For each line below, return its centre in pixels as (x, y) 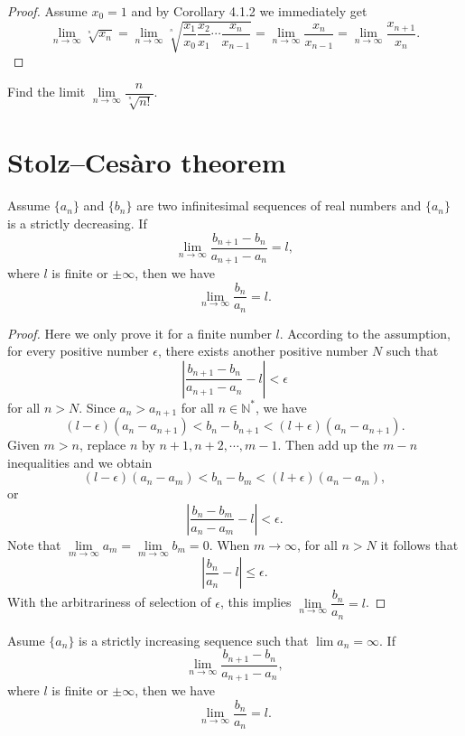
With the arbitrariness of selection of (109, 602)
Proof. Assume (47, 11)
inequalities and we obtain (80, 462)
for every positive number (78, 351)
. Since (97, 407)
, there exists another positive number (263, 351)
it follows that (419, 544)
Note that (34, 544)
